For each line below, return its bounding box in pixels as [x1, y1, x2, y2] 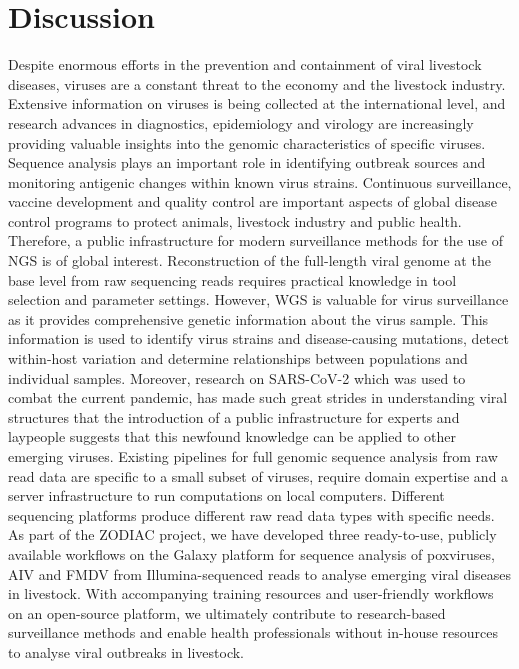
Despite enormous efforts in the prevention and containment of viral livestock [8, 54, 482, 75]
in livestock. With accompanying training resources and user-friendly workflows [8, 583, 494, 604]
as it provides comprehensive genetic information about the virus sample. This [8, 308, 489, 329]
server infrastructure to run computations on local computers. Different [8, 485, 445, 506]
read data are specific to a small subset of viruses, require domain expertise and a [8, 465, 509, 486]
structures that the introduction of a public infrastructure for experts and [8, 406, 460, 427]
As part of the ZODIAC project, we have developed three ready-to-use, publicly [8, 524, 497, 545]
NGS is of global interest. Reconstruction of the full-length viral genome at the [8, 250, 491, 271]
